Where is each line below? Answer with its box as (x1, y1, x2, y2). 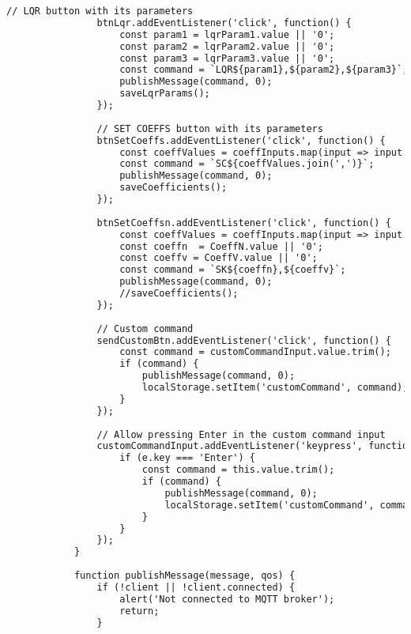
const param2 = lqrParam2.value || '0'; (119, 40, 335, 52)
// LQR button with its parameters (6, 6, 194, 17)
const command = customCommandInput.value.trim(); (119, 346, 391, 358)
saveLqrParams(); (119, 88, 210, 100)
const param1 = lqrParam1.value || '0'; (119, 28, 335, 40)
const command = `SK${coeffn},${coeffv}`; (119, 264, 346, 276)
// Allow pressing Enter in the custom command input (96, 428, 386, 440)
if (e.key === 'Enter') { (119, 452, 255, 464)
